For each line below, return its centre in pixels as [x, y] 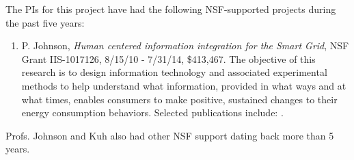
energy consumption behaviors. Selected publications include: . [152, 112]
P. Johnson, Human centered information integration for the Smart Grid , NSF [185, 45]
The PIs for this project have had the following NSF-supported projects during [171, 9]
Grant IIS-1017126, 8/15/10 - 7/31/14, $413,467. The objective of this [168, 58]
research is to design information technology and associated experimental [174, 72]
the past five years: [45, 22]
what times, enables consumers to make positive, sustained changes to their [179, 99]
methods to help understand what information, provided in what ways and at [184, 85]
